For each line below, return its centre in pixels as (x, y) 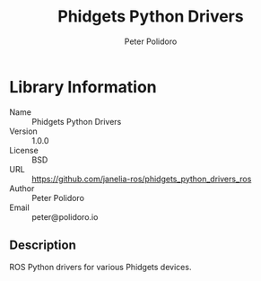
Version (23, 131)
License (24, 150)
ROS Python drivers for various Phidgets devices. (100, 267)
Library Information (83, 87)
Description (43, 246)
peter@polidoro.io (65, 216)
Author (22, 188)
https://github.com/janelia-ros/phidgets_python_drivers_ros (142, 179)
